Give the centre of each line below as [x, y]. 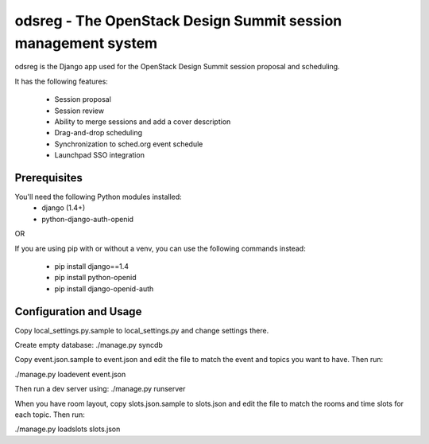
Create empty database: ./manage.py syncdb [89, 345]
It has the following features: [62, 81]
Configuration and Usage [78, 312]
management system [86, 43]
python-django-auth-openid [88, 219]
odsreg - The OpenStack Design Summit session [178, 21]
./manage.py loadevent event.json [70, 374]
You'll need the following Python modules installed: [98, 197]
